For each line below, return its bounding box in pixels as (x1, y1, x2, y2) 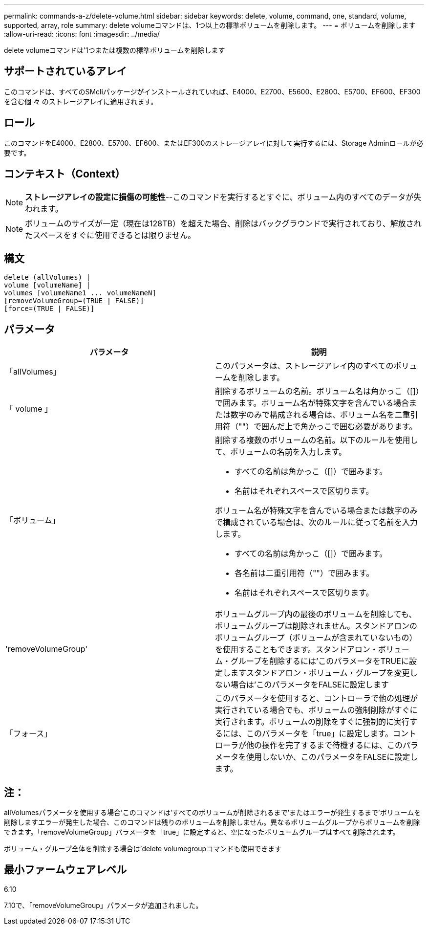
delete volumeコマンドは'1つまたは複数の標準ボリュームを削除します (4, 46, 225, 54)
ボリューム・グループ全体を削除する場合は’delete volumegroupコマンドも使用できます (4, 844, 282, 853)
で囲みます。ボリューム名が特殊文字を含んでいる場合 (215, 398, 409, 408)
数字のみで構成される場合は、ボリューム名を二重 (231, 410, 410, 420)
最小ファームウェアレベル (4, 863, 127, 876)
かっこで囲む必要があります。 (308, 421, 417, 432)
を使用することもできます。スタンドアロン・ (215, 644, 378, 655)
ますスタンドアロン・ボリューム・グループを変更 (231, 668, 410, 678)
